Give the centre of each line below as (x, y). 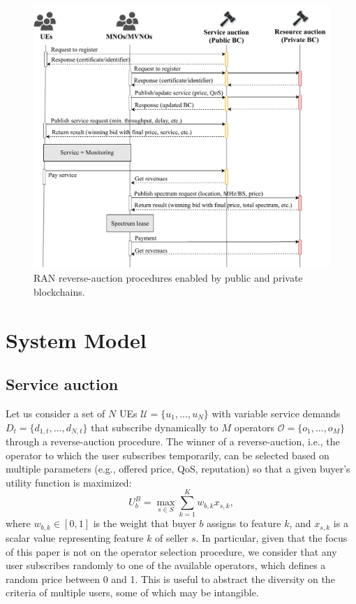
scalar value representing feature (75, 537)
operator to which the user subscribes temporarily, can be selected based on (168, 455)
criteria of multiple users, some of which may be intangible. (132, 592)
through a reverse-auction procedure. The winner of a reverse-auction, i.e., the (173, 441)
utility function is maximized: (69, 482)
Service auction (62, 384)
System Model (76, 339)
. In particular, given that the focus (272, 537)
